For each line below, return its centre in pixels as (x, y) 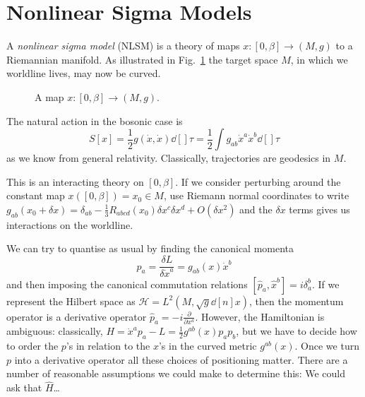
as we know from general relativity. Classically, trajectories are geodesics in (169, 158)
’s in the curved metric (208, 346)
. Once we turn (327, 346)
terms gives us (319, 209)
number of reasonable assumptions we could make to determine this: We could (176, 373)
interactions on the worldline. (70, 224)
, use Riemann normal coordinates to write (256, 195)
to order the (32, 346)
